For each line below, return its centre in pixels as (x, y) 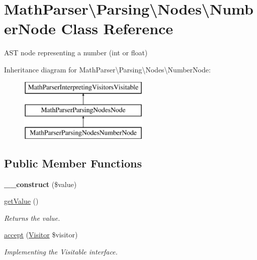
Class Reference (117, 28)
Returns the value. (32, 218)
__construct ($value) (40, 184)
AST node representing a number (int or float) (76, 53)
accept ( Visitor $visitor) (41, 235)
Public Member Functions (73, 163)
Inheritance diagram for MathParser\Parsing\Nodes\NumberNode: (107, 69)
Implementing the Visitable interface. (61, 252)
